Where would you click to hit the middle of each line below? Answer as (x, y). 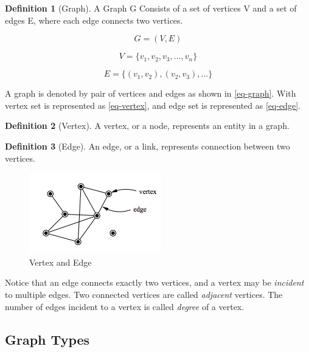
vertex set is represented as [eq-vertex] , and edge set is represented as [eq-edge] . (153, 105)
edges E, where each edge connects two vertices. (94, 20)
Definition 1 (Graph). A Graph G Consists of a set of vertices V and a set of (151, 8)
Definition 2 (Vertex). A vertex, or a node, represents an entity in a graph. (147, 126)
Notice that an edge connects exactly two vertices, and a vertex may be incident (154, 282)
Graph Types (47, 339)
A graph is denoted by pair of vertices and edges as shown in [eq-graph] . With (151, 93)
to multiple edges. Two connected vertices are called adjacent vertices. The (144, 294)
